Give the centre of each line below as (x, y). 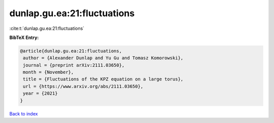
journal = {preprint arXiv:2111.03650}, (74, 65)
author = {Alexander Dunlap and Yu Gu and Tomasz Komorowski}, (103, 58)
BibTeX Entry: (24, 37)
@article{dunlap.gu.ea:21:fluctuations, (71, 51)
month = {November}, (48, 72)
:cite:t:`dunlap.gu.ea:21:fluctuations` (47, 28)
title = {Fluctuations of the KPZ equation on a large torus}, (103, 79)
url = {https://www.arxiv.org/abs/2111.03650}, (83, 86)
